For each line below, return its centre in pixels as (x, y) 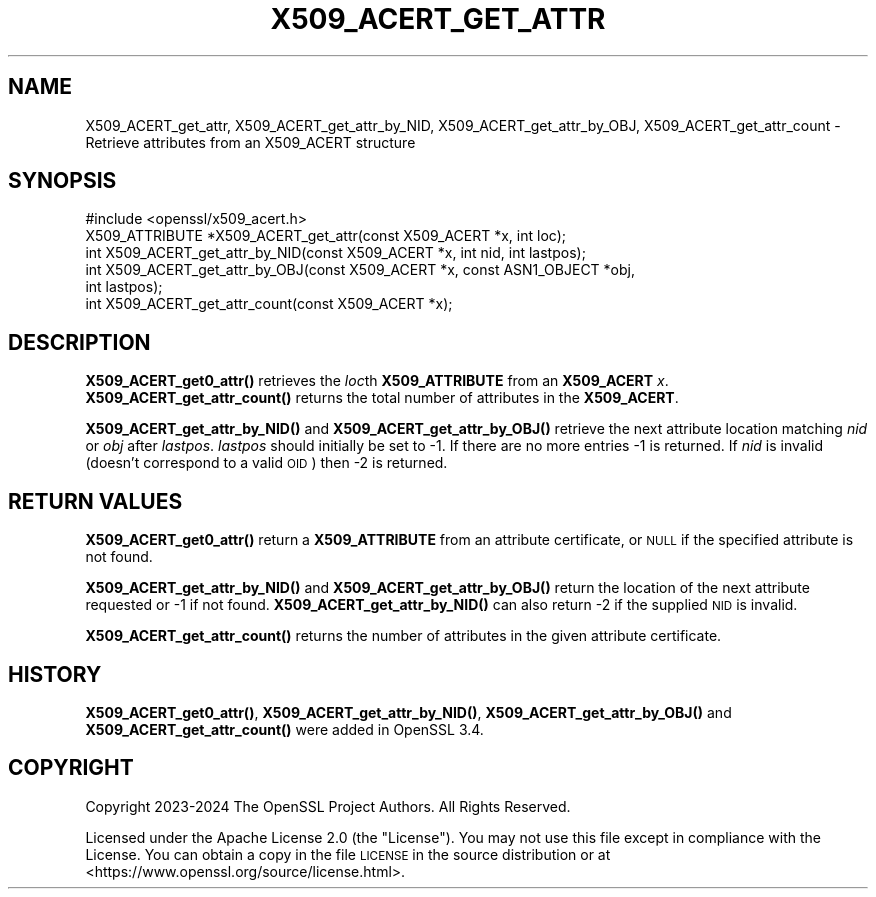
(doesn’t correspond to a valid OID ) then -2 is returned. (266, 463)
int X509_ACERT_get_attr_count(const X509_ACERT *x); (269, 304)
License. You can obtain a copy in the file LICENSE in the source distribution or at (348, 854)
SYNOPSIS (62, 181)
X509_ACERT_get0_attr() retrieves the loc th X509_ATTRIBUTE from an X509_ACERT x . (377, 381)
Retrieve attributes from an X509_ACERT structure (250, 142)
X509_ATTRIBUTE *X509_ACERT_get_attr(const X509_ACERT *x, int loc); (325, 236)
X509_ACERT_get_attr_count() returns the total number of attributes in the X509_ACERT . (382, 398)
